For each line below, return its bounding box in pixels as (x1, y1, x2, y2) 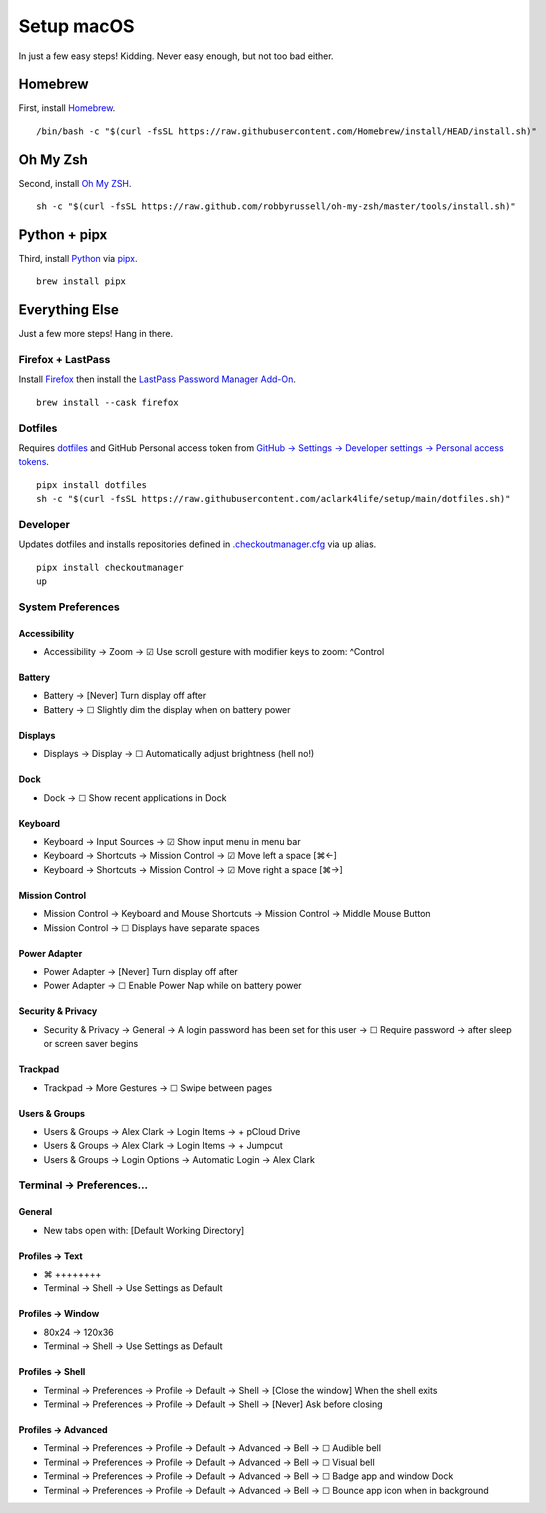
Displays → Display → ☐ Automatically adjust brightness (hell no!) (43, 748, 315, 760)
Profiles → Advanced (18, 1424, 109, 1435)
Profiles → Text (18, 1250, 84, 1262)
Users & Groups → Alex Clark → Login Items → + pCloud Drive (43, 1125, 301, 1137)
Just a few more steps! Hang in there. (18, 328, 174, 340)
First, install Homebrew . (18, 102, 116, 114)
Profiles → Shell (18, 1366, 86, 1378)
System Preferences (18, 600, 120, 614)
